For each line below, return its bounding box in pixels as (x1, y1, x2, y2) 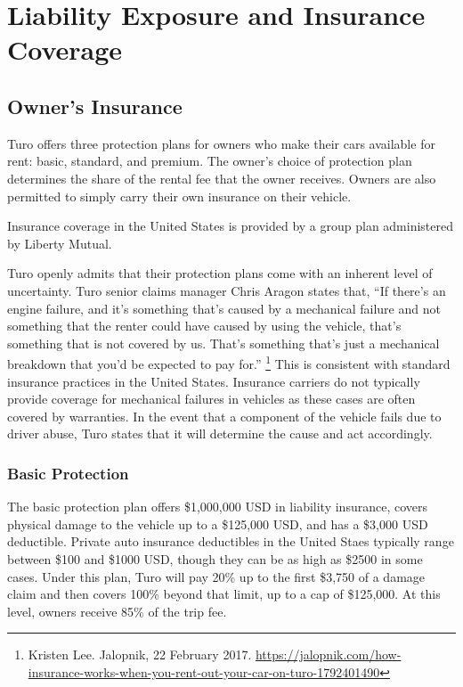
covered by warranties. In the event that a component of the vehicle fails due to (7, 406, 442, 425)
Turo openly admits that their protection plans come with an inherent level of (7, 264, 433, 282)
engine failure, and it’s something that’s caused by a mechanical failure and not (7, 299, 441, 317)
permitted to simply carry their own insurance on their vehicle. (7, 186, 352, 205)
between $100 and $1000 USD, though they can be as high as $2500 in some (7, 549, 423, 568)
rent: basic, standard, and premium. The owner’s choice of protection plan (7, 151, 412, 170)
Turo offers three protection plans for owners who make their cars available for (7, 134, 435, 152)
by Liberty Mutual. (7, 233, 112, 252)
